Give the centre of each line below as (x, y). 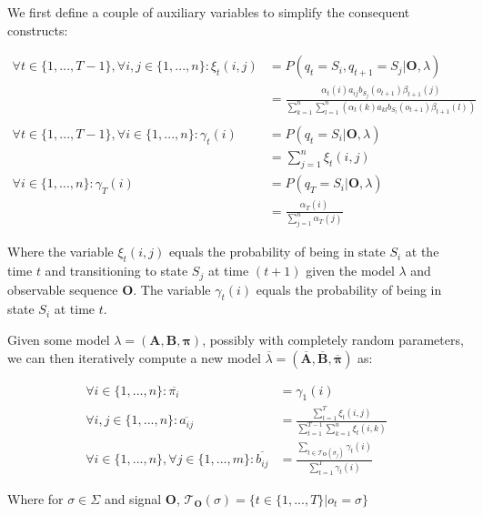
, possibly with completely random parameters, (333, 340)
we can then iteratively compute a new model (134, 357)
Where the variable (60, 252)
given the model (350, 271)
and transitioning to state (116, 271)
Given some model (59, 340)
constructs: (38, 30)
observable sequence (63, 289)
